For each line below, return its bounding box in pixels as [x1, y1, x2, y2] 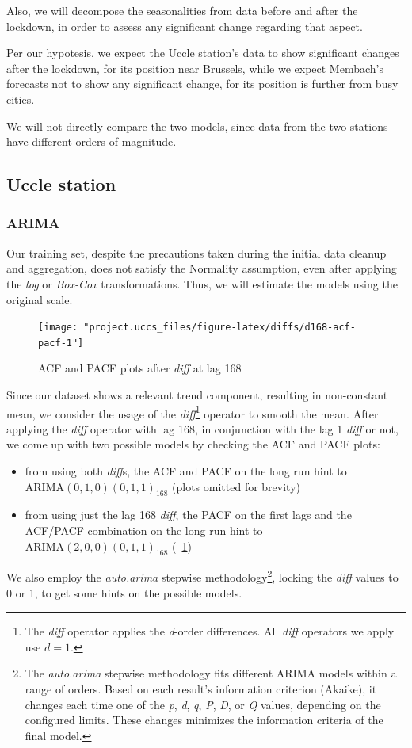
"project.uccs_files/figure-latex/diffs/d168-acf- [83, 322, 356, 334]
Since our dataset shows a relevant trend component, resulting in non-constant [6, 387, 388, 403]
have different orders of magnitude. [6, 133, 177, 150]
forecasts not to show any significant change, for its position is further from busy [6, 75, 399, 92]
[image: [38, 322, 78, 334]
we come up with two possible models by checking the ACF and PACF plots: [6, 436, 380, 452]
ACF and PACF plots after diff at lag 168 [38, 360, 242, 376]
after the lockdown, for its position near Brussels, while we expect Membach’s [6, 59, 383, 76]
